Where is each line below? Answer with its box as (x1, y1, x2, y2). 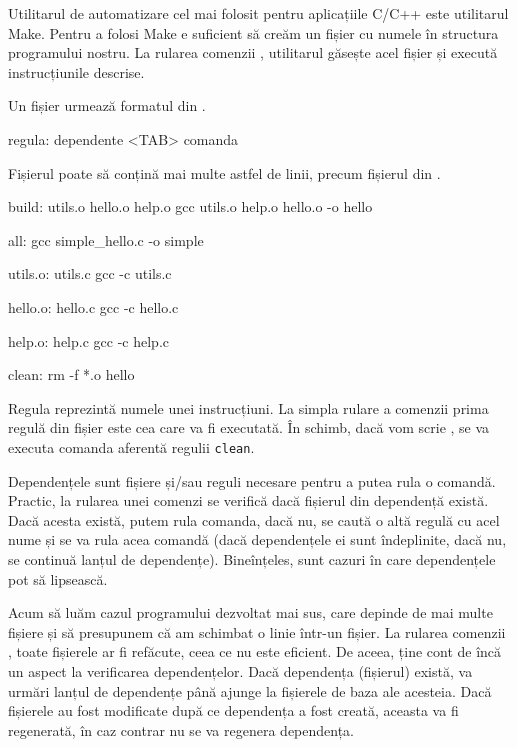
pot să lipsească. (8, 568, 108, 589)
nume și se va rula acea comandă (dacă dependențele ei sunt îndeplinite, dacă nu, (8, 529, 507, 550)
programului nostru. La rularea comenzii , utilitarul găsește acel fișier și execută (8, 42, 498, 63)
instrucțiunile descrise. (8, 61, 145, 82)
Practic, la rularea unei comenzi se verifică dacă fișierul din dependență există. (8, 490, 489, 511)
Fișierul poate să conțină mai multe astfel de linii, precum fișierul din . (8, 162, 441, 183)
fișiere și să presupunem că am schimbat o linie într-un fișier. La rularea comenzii (8, 621, 506, 642)
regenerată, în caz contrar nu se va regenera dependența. (8, 719, 355, 740)
